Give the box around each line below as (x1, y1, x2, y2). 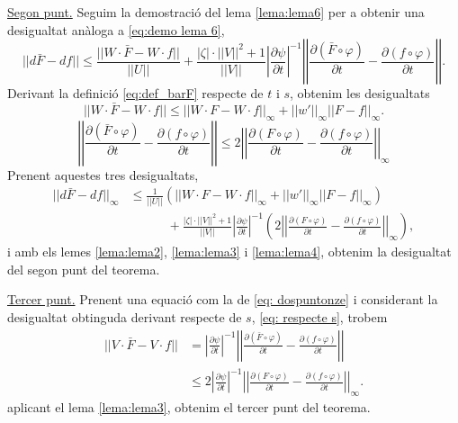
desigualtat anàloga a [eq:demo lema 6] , (7, 20, 225, 39)
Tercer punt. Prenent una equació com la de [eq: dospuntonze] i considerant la (7, 290, 438, 309)
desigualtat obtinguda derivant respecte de (7, 308, 242, 327)
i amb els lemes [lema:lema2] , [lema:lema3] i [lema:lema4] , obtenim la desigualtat (7, 242, 452, 261)
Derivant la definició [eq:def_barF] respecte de (7, 84, 264, 103)
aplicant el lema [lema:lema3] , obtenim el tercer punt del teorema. (7, 398, 371, 416)
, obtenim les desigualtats (290, 84, 430, 103)
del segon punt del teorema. (7, 259, 160, 278)
